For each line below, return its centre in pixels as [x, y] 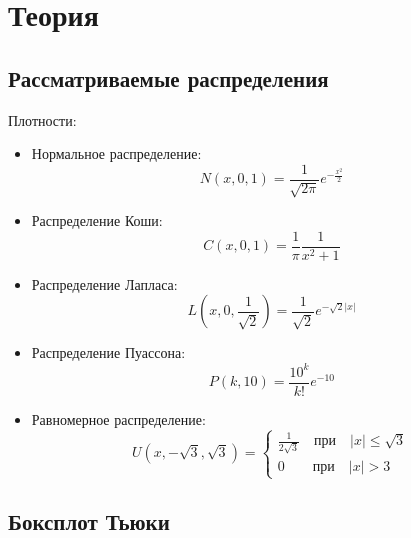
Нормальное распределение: [116, 153]
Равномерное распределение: [118, 418]
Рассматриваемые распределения [168, 77]
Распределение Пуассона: [108, 352]
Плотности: [42, 119]
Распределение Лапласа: [104, 283]
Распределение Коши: [97, 220]
